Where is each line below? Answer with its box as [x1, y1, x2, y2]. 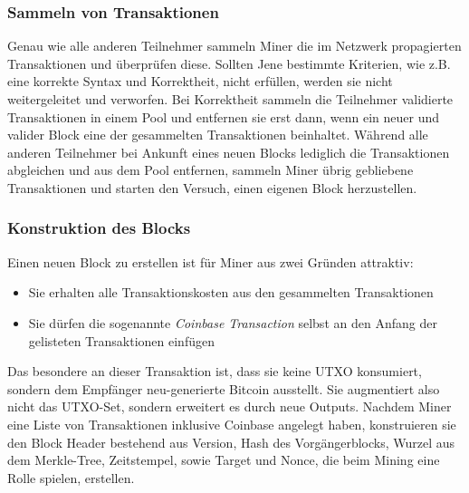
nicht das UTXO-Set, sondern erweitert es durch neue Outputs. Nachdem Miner [7, 397, 452, 416]
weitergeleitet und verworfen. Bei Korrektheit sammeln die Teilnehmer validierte [7, 90, 454, 108]
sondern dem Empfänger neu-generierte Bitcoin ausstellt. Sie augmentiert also [7, 379, 440, 398]
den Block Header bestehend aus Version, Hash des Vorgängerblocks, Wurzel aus [7, 432, 455, 451]
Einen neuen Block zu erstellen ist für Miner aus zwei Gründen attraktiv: [7, 252, 414, 271]
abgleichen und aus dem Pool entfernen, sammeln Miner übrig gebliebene [7, 160, 414, 179]
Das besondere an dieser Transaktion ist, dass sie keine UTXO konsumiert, [7, 362, 422, 381]
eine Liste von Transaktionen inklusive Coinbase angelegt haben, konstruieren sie [7, 414, 456, 433]
